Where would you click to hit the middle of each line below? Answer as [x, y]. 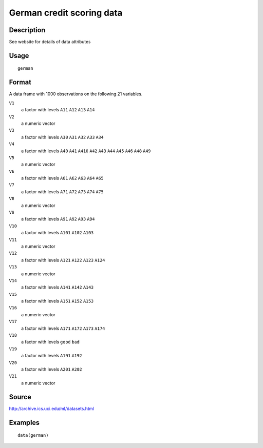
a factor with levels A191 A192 [52, 356]
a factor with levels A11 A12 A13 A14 [58, 110]
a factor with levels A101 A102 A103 [57, 233]
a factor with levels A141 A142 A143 [57, 287]
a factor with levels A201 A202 [52, 369]
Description [27, 30]
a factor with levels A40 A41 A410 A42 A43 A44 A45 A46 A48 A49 [86, 151]
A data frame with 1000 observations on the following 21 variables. [76, 94]
